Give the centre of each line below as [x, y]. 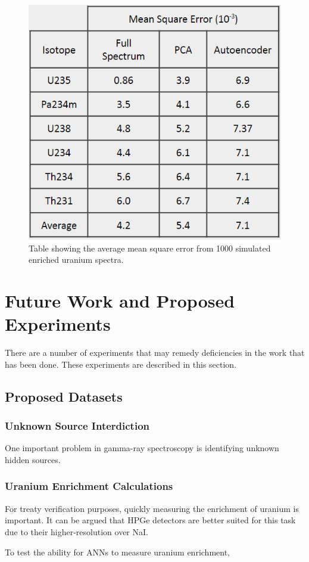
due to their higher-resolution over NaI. [77, 531]
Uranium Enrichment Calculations [89, 486]
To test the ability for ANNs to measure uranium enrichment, [117, 552]
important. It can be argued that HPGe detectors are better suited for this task [150, 520]
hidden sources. [33, 459]
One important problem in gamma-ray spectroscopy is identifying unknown [142, 448]
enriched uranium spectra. [76, 260]
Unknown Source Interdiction [77, 426]
